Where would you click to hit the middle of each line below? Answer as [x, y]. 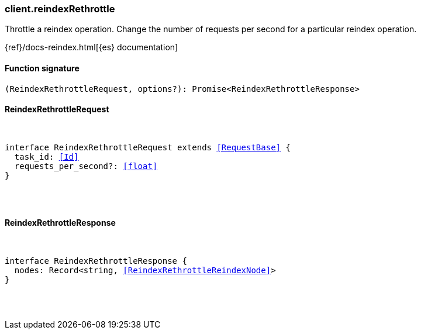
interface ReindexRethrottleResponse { [96, 261]
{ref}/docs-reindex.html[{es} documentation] [92, 47]
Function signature [42, 68]
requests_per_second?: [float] [86, 166]
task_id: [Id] [46, 156]
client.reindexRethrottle [60, 9]
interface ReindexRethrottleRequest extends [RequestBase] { [148, 147]
